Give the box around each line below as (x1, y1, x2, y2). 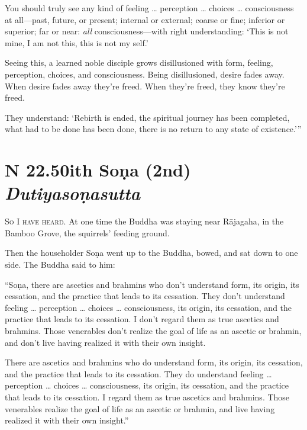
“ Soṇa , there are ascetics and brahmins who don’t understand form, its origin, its (5, 278, 299, 290)
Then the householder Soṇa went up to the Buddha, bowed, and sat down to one (5, 246, 298, 259)
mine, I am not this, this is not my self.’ (5, 36, 148, 49)
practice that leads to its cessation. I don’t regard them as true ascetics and (5, 313, 279, 325)
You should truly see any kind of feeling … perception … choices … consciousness (5, 2, 294, 14)
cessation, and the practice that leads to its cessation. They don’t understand (5, 290, 285, 302)
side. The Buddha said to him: (5, 258, 115, 271)
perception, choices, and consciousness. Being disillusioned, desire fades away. (5, 68, 285, 80)
